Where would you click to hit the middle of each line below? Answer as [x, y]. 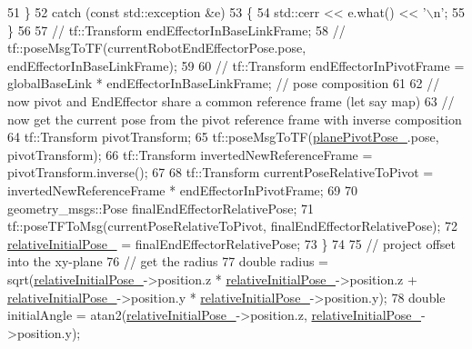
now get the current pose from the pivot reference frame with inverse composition [235, 119]
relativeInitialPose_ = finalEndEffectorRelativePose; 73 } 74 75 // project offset [231, 243]
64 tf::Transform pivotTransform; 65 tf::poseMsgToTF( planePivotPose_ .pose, [223, 137]
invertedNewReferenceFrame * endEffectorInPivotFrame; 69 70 [182, 189]
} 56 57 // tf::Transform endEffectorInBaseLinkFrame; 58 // [176, 30]
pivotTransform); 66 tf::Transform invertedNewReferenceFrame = [190, 154]
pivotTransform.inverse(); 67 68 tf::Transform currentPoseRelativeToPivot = [221, 172]
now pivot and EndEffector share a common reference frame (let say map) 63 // [231, 100]
